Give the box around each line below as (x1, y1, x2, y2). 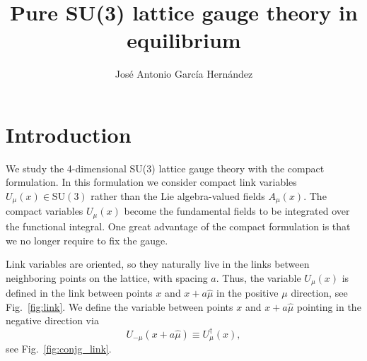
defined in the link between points (6, 285, 153, 300)
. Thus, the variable (216, 270, 301, 285)
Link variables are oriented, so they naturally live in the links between (6, 256, 310, 271)
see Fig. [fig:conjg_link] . (6, 341, 112, 356)
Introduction (6, 119, 132, 148)
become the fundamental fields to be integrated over (124, 203, 350, 218)
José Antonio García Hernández (115, 66, 253, 81)
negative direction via (6, 313, 99, 328)
